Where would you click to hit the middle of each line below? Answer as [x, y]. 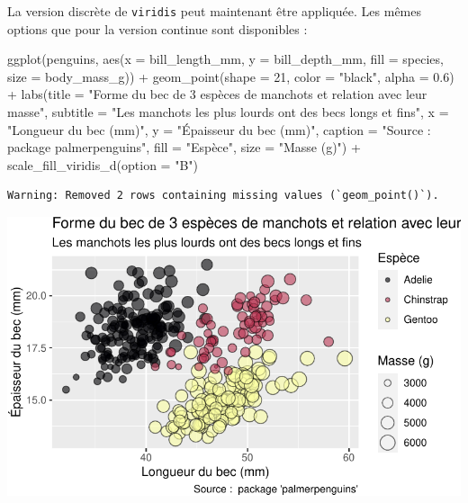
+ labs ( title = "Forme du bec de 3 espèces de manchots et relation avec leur [217, 94]
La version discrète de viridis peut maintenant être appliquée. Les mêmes [214, 11]
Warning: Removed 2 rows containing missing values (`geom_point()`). [223, 196]
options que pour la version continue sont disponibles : [157, 28]
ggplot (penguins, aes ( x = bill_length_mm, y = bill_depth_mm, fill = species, [225, 59]
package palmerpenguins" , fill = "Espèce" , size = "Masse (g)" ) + [184, 147]
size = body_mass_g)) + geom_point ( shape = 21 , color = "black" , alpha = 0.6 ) [231, 76]
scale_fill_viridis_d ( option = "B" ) [103, 164]
